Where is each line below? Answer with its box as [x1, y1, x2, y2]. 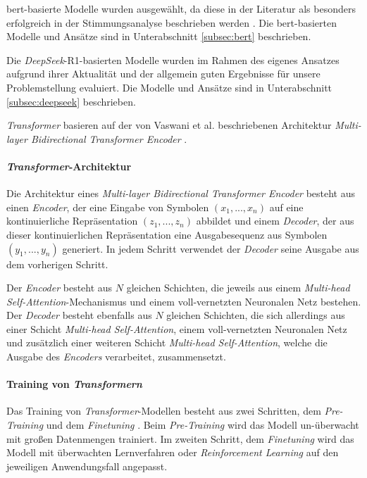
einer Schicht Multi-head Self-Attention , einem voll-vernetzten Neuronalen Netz [6, 321, 347, 336]
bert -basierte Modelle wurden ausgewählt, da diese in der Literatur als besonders [6, 1, 356, 15]
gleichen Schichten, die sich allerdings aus [166, 308, 345, 322]
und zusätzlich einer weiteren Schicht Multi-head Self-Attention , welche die [6, 335, 328, 350]
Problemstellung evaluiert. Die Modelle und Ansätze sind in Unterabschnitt [6, 80, 332, 94]
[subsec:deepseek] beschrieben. [6, 94, 136, 108]
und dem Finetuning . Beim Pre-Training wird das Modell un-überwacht [46, 417, 359, 432]
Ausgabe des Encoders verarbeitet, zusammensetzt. [6, 349, 226, 364]
